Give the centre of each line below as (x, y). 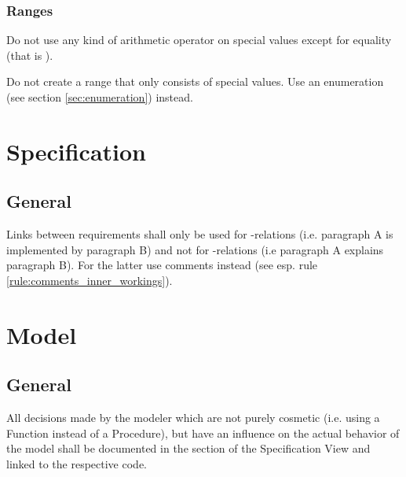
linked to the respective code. (77, 463)
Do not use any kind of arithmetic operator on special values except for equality (199, 40)
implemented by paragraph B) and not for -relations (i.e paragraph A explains (195, 249)
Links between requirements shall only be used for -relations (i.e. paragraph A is (200, 234)
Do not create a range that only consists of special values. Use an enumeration (195, 81)
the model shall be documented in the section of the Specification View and (188, 448)
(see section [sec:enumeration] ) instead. (100, 97)
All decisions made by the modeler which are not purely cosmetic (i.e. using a (193, 418)
